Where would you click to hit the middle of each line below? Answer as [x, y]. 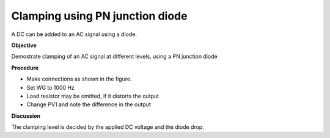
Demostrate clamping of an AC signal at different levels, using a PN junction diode [114, 56]
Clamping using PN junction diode [99, 16]
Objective [24, 45]
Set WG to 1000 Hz [50, 87]
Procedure [25, 68]
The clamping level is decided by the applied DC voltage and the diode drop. [108, 127]
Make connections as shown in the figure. [79, 79]
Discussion [26, 115]
